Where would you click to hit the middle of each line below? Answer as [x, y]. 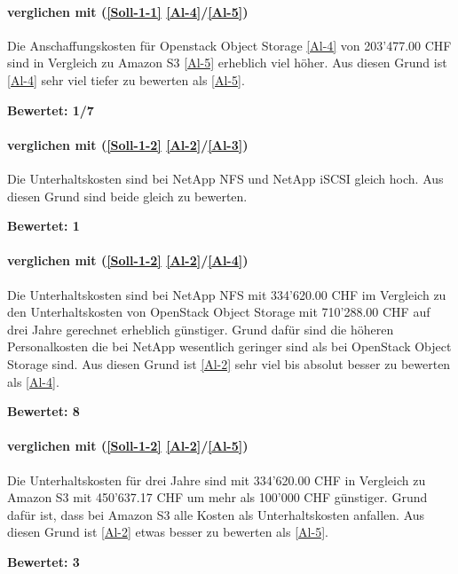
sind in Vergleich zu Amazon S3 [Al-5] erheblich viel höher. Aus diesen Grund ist [227, 63]
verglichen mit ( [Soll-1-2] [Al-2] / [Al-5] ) [128, 446]
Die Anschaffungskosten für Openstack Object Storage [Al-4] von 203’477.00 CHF [229, 45]
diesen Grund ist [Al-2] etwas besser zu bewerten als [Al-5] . [168, 532]
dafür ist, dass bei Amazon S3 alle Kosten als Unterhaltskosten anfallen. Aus [216, 514]
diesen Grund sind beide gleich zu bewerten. [127, 196]
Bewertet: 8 [43, 411]
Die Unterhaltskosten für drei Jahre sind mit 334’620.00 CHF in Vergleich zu [217, 480]
